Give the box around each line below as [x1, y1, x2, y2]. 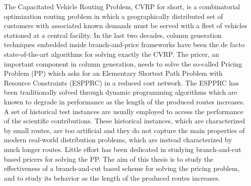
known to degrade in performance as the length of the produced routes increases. [4, 96, 245, 106]
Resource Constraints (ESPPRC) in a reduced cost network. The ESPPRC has [4, 77, 239, 87]
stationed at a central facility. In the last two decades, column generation [4, 30, 222, 40]
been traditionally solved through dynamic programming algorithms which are [4, 87, 237, 97]
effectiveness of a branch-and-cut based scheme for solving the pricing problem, [4, 163, 240, 173]
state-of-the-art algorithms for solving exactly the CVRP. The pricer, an [4, 49, 219, 59]
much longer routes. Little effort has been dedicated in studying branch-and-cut [4, 144, 242, 154]
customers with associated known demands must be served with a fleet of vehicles [4, 20, 247, 31]
